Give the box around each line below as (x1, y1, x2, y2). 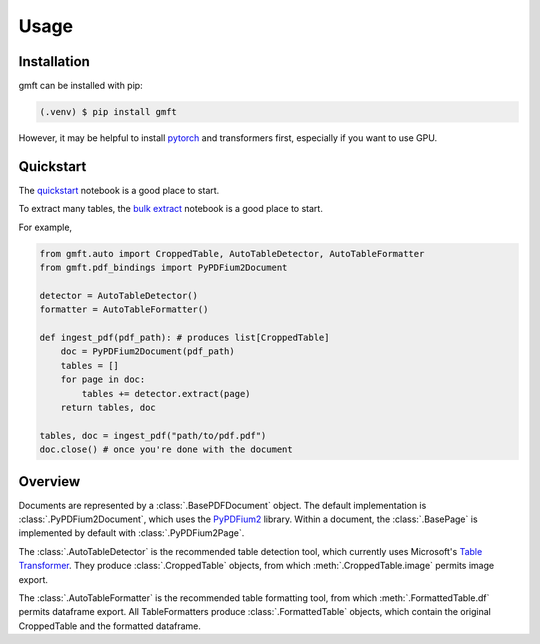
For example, (18, 221, 73, 233)
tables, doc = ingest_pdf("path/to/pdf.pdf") (39, 430, 267, 441)
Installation (18, 53, 90, 70)
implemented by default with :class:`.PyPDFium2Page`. (18, 527, 245, 539)
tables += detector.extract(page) (81, 388, 251, 399)
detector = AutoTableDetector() (39, 290, 199, 301)
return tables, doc (60, 402, 157, 413)
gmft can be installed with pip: (18, 80, 144, 92)
